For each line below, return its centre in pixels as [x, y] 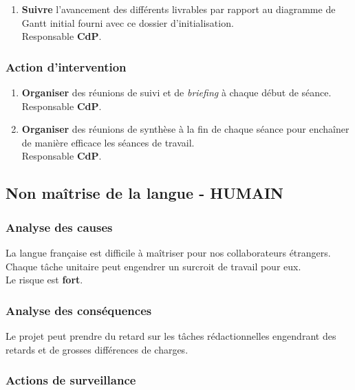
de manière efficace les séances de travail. [108, 142]
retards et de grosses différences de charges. [97, 349]
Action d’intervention [66, 66]
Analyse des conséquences [79, 310]
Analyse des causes [59, 227]
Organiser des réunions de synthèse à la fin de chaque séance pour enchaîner [185, 129]
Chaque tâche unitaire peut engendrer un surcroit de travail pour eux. [153, 266]
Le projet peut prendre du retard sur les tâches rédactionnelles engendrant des [171, 335]
